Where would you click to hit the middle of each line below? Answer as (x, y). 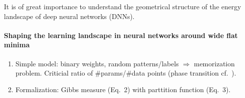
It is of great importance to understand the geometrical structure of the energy (122, 6)
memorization (214, 63)
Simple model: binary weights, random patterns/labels (97, 63)
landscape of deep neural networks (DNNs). (69, 16)
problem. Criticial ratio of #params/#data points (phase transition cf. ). (126, 73)
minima (17, 45)
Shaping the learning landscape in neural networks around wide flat (121, 35)
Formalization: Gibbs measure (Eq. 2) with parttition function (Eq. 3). (123, 89)
